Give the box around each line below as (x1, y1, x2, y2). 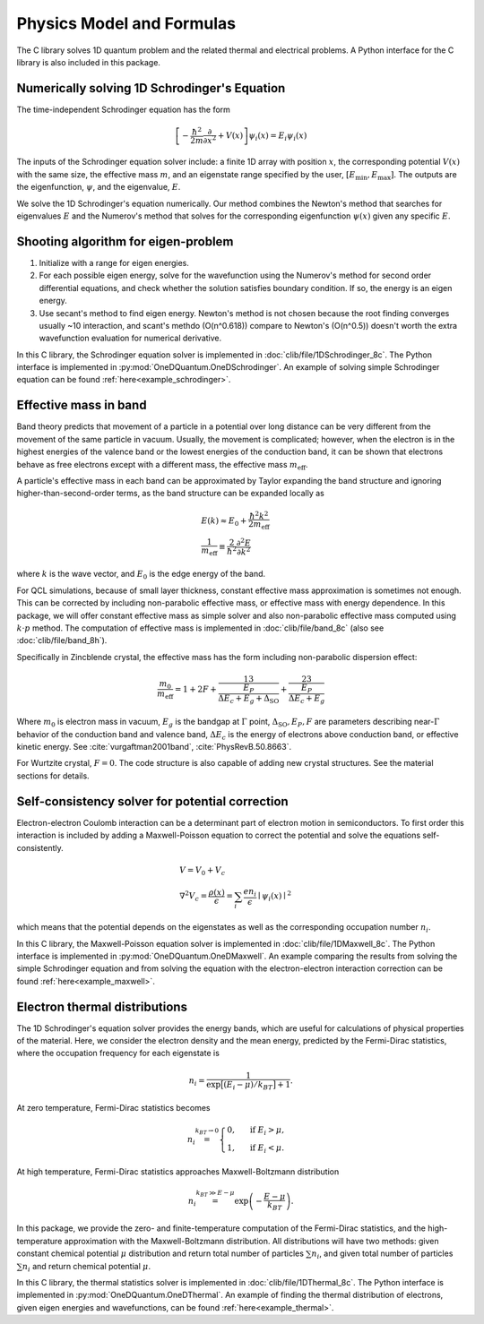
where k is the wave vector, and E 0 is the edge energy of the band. (16, 569, 266, 581)
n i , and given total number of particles (311, 1248, 454, 1260)
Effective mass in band (16, 398, 147, 413)
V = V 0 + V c (179, 864, 226, 877)
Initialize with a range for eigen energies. (39, 257, 190, 268)
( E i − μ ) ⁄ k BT (223, 1079, 273, 1092)
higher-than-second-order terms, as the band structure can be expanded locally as (16, 488, 324, 499)
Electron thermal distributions (16, 999, 188, 1014)
